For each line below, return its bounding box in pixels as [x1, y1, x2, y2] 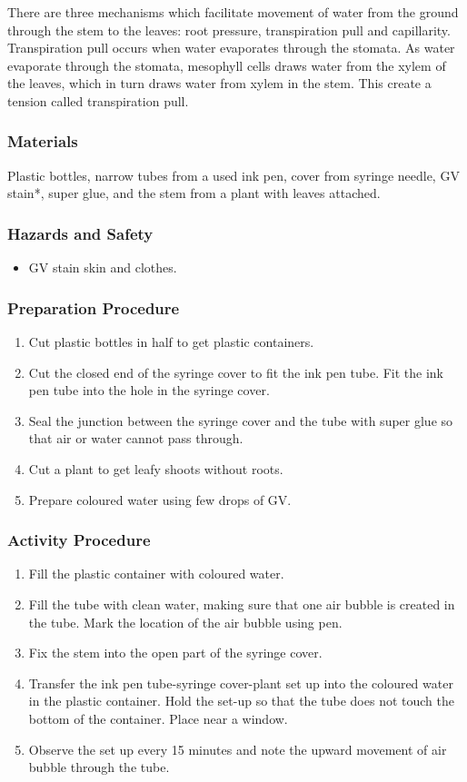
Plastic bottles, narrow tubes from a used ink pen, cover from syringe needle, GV [7, 165, 460, 184]
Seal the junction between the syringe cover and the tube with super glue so [28, 411, 453, 430]
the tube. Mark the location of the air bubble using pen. [28, 612, 343, 631]
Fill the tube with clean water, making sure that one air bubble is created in [28, 594, 455, 613]
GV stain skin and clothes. [28, 258, 177, 277]
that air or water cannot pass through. [28, 429, 243, 448]
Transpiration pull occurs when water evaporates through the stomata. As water [7, 38, 455, 57]
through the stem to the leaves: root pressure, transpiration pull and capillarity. [7, 20, 451, 39]
